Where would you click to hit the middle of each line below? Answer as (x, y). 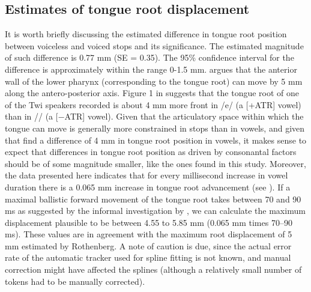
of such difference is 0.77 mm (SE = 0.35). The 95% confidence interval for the (149, 57)
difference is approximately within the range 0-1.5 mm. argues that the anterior (151, 69)
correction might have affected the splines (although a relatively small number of (153, 269)
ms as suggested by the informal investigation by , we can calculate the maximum (155, 211)
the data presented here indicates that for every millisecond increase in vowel (146, 175)
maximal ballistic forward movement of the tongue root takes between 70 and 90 (153, 199)
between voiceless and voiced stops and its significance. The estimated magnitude (154, 45)
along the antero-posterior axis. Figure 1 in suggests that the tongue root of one (152, 93)
